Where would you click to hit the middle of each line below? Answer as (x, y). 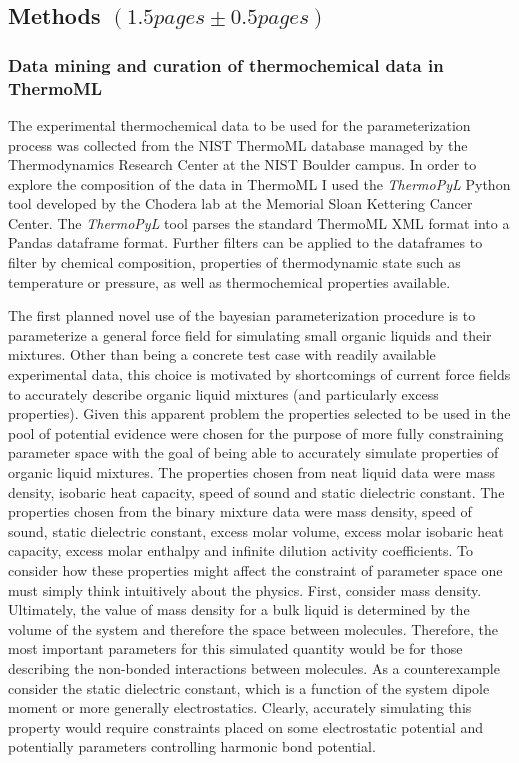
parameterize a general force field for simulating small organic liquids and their (250, 334)
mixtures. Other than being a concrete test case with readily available (222, 354)
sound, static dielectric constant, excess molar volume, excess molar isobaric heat (256, 530)
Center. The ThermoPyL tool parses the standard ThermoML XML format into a (259, 222)
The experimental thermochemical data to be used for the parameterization (239, 124)
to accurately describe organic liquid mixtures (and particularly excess (223, 393)
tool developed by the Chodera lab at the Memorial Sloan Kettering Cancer (240, 203)
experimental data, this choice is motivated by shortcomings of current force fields (259, 374)
